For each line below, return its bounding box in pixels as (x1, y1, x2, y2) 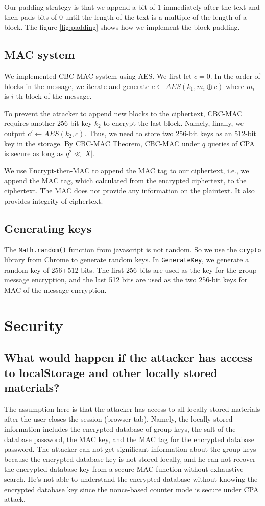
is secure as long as (4, 148, 64, 159)
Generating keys (4, 220, 92, 236)
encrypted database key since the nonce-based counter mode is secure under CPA (4, 483, 259, 494)
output (4, 127, 26, 138)
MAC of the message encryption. (4, 284, 107, 295)
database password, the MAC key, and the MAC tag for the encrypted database (4, 433, 255, 444)
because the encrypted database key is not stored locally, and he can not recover (4, 453, 256, 464)
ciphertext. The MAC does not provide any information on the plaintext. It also (4, 185, 255, 195)
